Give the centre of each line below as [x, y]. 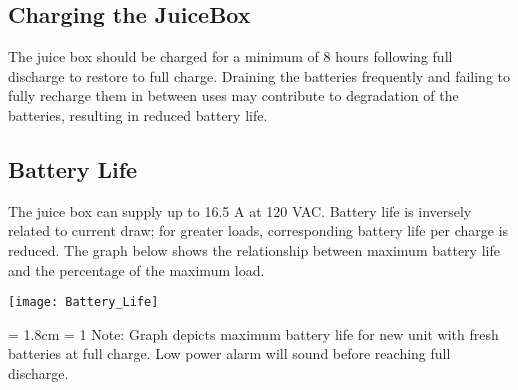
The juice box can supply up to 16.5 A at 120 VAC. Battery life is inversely [240, 210]
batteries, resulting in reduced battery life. [138, 114]
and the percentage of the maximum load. [136, 269]
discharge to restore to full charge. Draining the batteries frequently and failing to [259, 75]
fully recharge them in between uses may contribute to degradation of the [233, 95]
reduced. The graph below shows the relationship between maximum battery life [254, 249]
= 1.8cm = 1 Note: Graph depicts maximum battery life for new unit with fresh [253, 333]
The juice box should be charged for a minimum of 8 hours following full [230, 56]
